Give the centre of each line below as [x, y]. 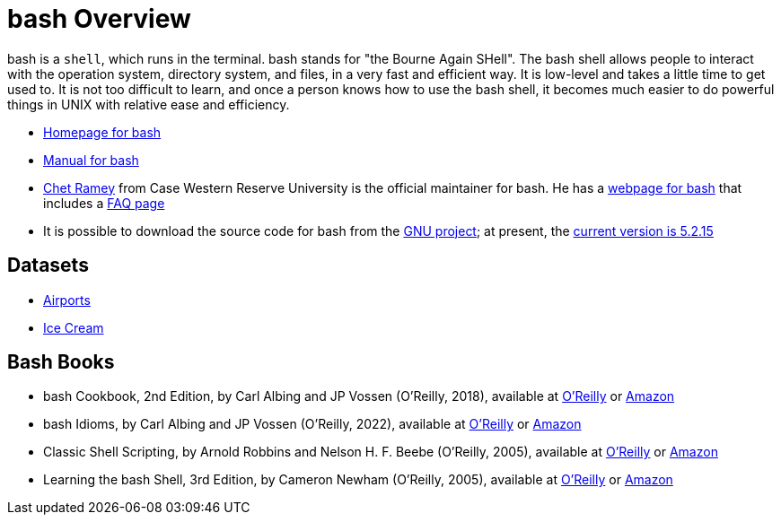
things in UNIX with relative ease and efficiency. [149, 104]
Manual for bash [91, 160]
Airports [67, 300]
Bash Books [61, 362]
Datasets [48, 265]
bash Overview [99, 19]
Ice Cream [74, 327]
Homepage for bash [102, 132]
